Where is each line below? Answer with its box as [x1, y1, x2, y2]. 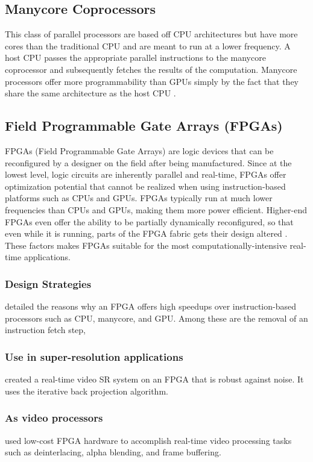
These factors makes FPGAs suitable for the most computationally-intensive [5, 239, 287, 251]
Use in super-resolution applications [5, 349, 183, 364]
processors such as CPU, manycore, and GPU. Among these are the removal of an [5, 311, 308, 324]
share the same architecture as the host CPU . [5, 87, 176, 99]
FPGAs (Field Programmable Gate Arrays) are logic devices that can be [5, 144, 274, 157]
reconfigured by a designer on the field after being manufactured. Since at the [5, 156, 292, 169]
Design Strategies [5, 276, 92, 291]
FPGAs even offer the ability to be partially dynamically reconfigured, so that [5, 215, 294, 228]
